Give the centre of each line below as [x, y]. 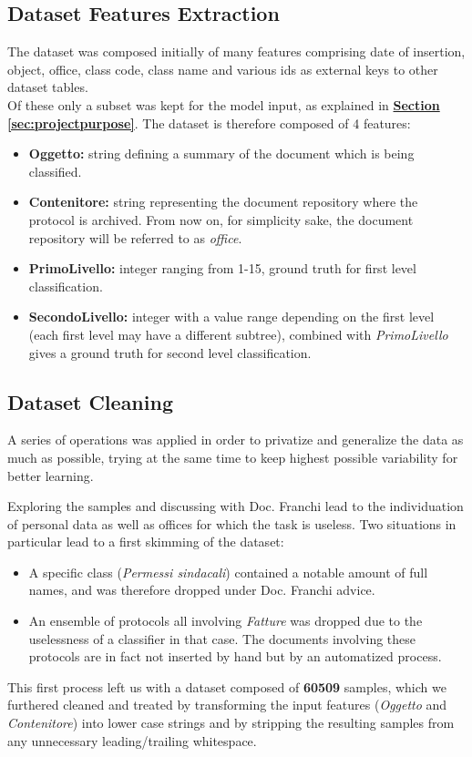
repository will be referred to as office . [135, 237]
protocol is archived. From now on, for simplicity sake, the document [221, 219]
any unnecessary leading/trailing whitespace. [132, 740]
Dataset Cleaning [90, 401]
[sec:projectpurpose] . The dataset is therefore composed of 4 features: [209, 123]
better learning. [51, 475]
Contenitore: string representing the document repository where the [223, 202]
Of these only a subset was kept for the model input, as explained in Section [224, 104]
